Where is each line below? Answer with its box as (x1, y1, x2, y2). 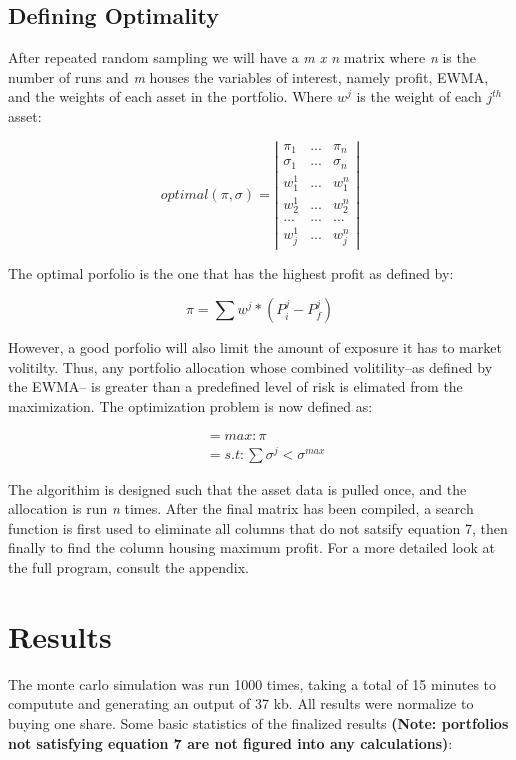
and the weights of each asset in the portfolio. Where (8, 86, 333, 107)
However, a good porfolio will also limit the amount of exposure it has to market (8, 337, 502, 358)
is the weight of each (356, 86, 482, 107)
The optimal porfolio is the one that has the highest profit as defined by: (8, 262, 454, 283)
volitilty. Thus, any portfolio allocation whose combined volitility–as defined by (8, 356, 493, 377)
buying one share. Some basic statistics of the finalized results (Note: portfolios (8, 712, 509, 733)
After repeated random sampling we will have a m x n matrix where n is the (8, 47, 476, 68)
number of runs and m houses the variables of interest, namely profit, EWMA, (8, 66, 489, 87)
